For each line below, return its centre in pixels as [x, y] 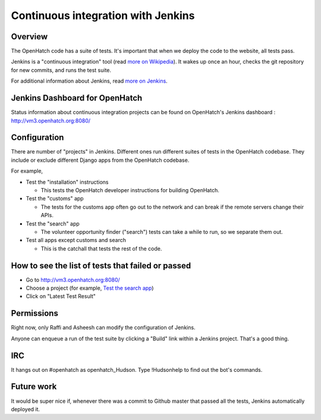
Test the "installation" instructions [67, 182]
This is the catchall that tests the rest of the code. [101, 248]
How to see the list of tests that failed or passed [101, 266]
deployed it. [26, 409]
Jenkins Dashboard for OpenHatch [77, 98]
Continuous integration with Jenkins [103, 15]
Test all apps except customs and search [76, 240]
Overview [29, 37]
